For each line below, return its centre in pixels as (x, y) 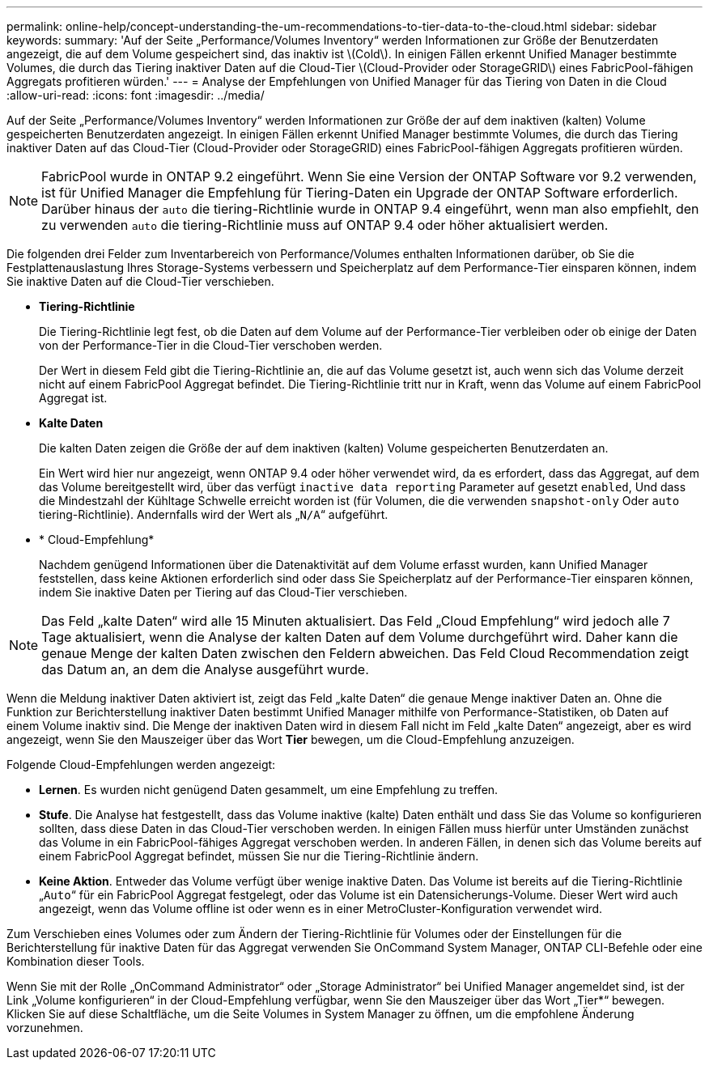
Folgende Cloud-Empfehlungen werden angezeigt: (141, 764)
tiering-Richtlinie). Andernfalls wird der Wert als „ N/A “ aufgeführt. (214, 514)
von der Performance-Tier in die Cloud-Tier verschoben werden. (211, 345)
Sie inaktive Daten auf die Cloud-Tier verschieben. (140, 281)
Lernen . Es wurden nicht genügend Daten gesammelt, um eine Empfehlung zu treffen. (269, 790)
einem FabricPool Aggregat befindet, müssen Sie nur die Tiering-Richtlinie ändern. (259, 856)
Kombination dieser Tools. (76, 961)
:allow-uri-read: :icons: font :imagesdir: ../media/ (136, 95)
